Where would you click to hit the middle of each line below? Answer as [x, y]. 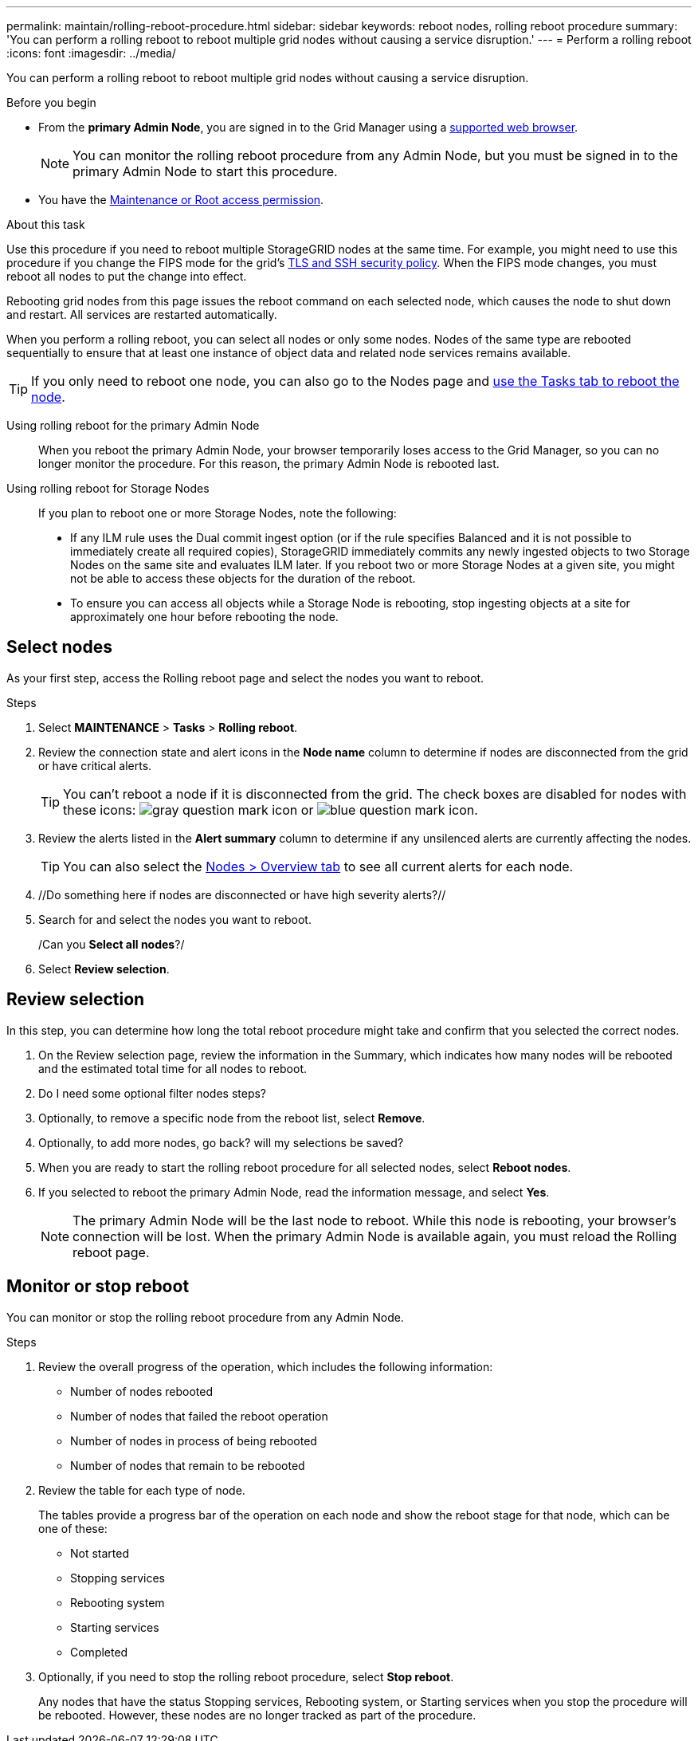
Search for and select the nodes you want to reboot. [175, 919]
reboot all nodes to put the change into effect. [127, 276]
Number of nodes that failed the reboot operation [199, 1416]
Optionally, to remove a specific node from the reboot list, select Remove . [232, 1118]
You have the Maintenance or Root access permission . [181, 200]
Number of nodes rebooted [142, 1391]
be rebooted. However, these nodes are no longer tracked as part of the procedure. [257, 1715]
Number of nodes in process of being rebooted [194, 1440]
